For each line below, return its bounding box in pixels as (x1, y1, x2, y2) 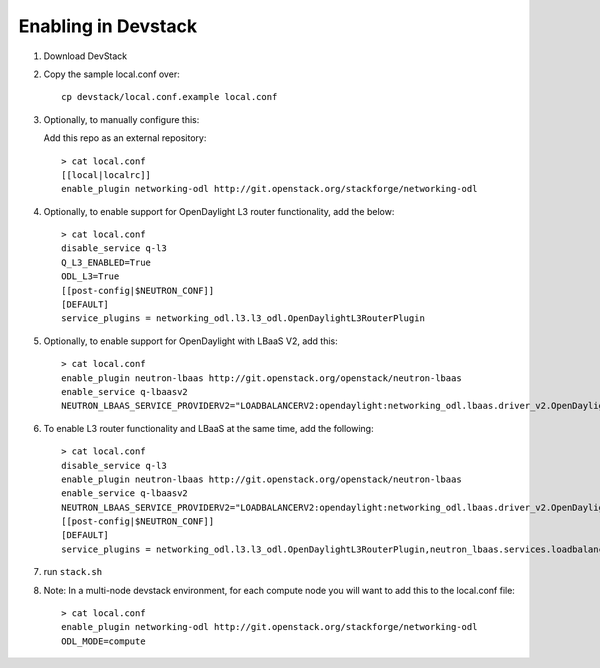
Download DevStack (43, 50, 128, 62)
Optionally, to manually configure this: (43, 113, 200, 125)
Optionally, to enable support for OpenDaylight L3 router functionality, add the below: (43, 205, 395, 217)
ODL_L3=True (61, 271, 120, 282)
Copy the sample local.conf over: (43, 68, 180, 80)
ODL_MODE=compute (61, 635, 146, 647)
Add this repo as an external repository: (43, 132, 207, 144)
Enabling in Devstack (18, 15, 198, 37)
